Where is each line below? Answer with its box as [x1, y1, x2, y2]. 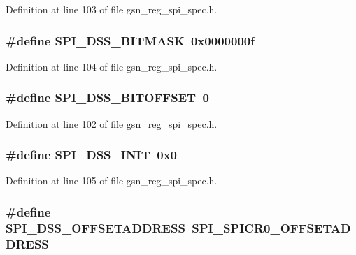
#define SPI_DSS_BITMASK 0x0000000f [6, 31, 255, 49]
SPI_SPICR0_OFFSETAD [192, 219, 351, 236]
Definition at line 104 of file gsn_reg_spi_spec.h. [6, 59, 218, 73]
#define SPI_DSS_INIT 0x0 [6, 146, 177, 163]
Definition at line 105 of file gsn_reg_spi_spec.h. [6, 173, 218, 188]
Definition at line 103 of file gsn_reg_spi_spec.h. [6, 2, 218, 16]
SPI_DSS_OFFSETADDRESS [6, 219, 185, 236]
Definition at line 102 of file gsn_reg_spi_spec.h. [6, 116, 218, 131]
